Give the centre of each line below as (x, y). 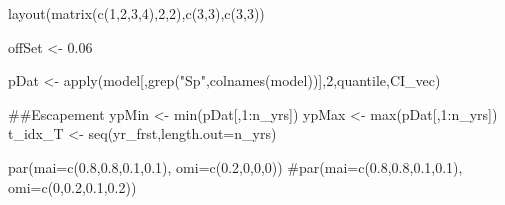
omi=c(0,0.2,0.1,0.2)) (72, 186)
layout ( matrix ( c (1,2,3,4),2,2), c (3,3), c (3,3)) (136, 13)
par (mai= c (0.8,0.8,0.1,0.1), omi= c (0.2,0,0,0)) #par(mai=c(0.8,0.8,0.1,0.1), (235, 166)
